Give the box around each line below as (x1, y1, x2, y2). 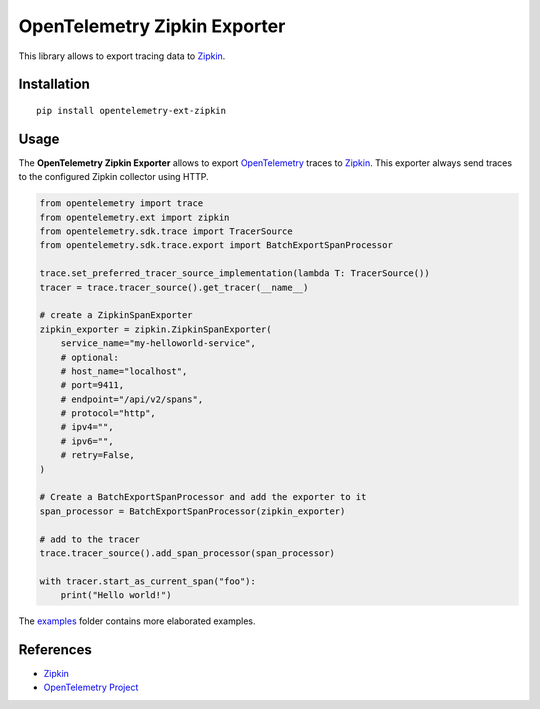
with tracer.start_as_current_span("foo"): (39, 575, 257, 587)
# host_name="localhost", (60, 365, 188, 377)
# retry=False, (60, 450, 135, 461)
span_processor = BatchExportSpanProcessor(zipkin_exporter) (39, 505, 346, 517)
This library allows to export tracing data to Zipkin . (18, 50, 226, 62)
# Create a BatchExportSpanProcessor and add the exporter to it (39, 491, 367, 503)
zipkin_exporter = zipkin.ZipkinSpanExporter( (39, 323, 272, 335)
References (18, 641, 92, 658)
